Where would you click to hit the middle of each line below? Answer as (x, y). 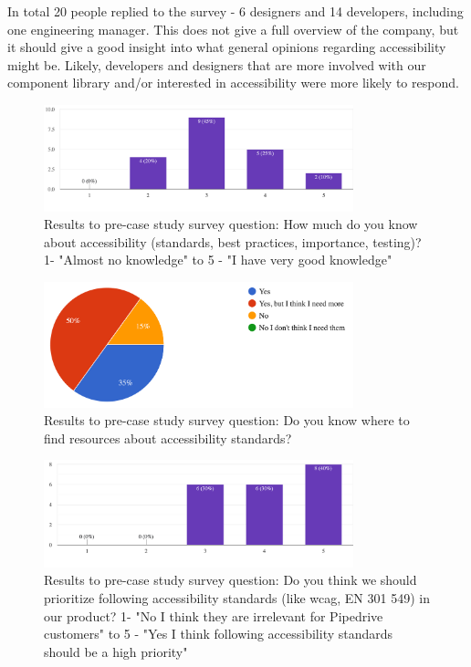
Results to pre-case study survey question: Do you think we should (230, 580)
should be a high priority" (116, 651)
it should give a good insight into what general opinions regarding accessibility (227, 47)
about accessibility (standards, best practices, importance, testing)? (233, 241)
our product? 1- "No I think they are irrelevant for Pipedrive (214, 615)
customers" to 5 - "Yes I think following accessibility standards (219, 634)
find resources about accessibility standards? (168, 438)
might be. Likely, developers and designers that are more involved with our (217, 64)
